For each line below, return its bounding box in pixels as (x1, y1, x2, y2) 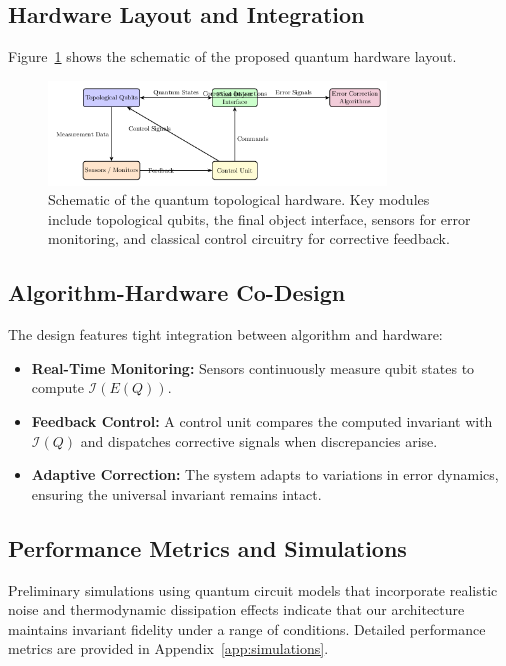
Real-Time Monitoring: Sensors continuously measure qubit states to (31, 357, 475, 378)
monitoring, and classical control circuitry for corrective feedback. (48, 228, 450, 249)
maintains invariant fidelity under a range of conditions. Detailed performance (8, 618, 486, 639)
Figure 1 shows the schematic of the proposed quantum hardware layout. (8, 46, 457, 67)
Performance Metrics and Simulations (8, 532, 407, 563)
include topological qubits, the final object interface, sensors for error (48, 208, 471, 229)
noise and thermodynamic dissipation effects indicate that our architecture (8, 599, 465, 620)
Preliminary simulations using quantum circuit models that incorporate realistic (8, 579, 498, 600)
